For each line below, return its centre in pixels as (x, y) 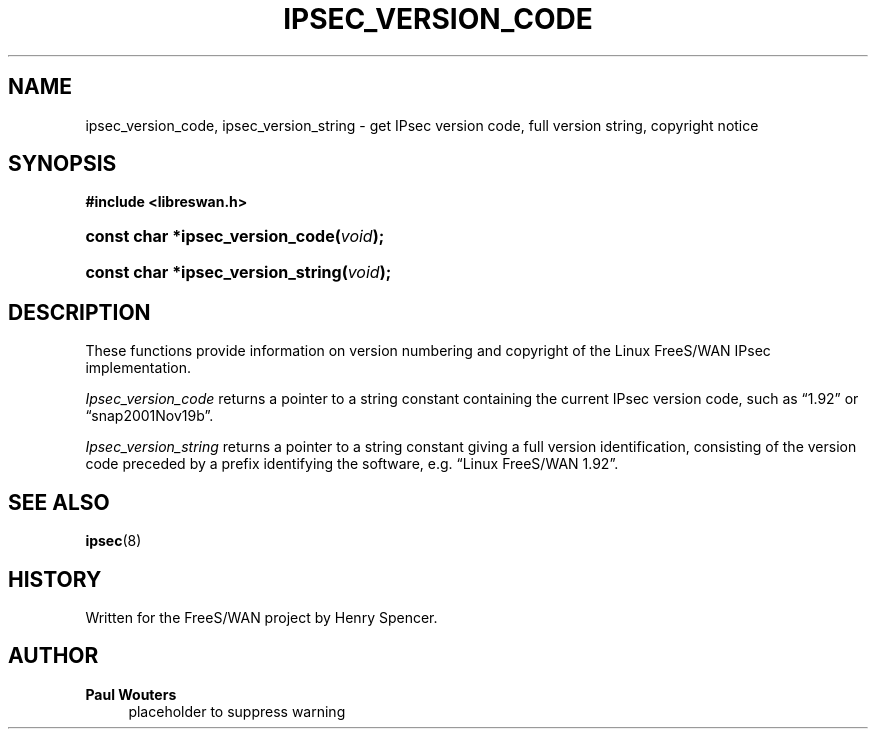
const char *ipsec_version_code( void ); (235, 236)
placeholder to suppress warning (237, 711)
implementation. (138, 368)
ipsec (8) (113, 541)
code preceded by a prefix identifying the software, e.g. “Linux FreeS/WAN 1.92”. (352, 464)
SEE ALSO (59, 502)
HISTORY (55, 579)
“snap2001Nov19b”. (149, 416)
